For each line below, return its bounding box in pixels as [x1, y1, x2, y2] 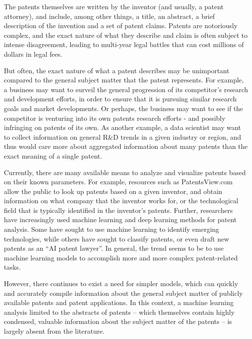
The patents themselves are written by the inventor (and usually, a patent [4, 1, 224, 11]
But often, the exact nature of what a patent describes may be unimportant [4, 65, 230, 75]
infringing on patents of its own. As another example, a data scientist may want [4, 122, 241, 132]
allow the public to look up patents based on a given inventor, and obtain [4, 186, 222, 196]
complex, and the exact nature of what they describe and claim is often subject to [4, 30, 248, 40]
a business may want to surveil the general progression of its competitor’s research [4, 84, 248, 94]
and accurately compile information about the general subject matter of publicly [4, 288, 243, 298]
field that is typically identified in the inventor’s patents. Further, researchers [4, 205, 233, 215]
